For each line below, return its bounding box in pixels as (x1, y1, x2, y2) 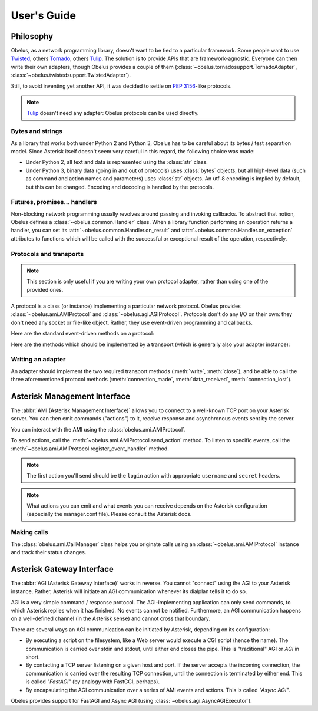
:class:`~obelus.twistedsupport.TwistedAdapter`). (11, 71, 131, 79)
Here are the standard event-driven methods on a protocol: (11, 330, 154, 337)
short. (25, 653, 41, 660)
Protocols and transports (11, 249, 84, 258)
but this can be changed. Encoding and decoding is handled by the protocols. (25, 183, 214, 190)
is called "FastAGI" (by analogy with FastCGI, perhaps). (25, 678, 160, 685)
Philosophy (11, 31, 54, 41)
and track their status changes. (11, 548, 87, 555)
